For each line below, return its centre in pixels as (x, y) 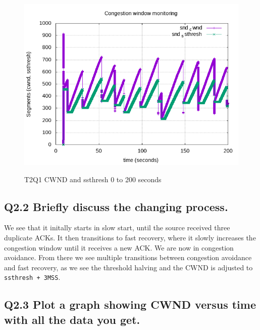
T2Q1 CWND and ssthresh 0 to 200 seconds (93, 179)
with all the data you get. (72, 319)
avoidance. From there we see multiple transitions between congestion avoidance (128, 257)
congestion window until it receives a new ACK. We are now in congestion (119, 247)
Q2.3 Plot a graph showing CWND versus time (130, 304)
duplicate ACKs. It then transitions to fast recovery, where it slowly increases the (130, 237)
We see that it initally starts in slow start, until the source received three (117, 228)
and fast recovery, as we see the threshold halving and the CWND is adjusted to (128, 267)
